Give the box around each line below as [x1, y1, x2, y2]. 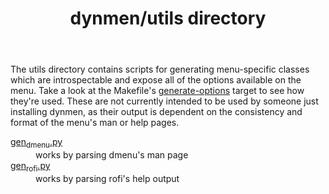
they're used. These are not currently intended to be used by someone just [10, 95, 319, 107]
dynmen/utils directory [69, 7, 267, 30]
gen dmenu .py [10, 136, 63, 150]
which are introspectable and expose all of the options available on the [10, 74, 302, 86]
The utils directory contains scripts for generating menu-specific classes [10, 63, 310, 76]
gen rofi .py [10, 159, 51, 174]
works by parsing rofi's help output [35, 172, 180, 184]
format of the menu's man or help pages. [10, 117, 180, 129]
